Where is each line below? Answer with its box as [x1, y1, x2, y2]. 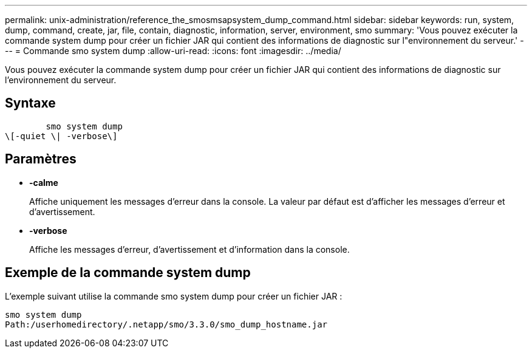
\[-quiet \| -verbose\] [5, 131, 118, 141]
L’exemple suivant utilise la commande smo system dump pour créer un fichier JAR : [5, 290, 343, 301]
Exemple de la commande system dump [5, 265, 251, 281]
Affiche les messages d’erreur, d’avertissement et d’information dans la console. [29, 244, 350, 255]
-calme [29, 177, 58, 188]
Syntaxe [5, 95, 56, 111]
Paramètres [5, 151, 77, 167]
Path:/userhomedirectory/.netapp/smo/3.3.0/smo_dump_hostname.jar [5, 319, 328, 329]
